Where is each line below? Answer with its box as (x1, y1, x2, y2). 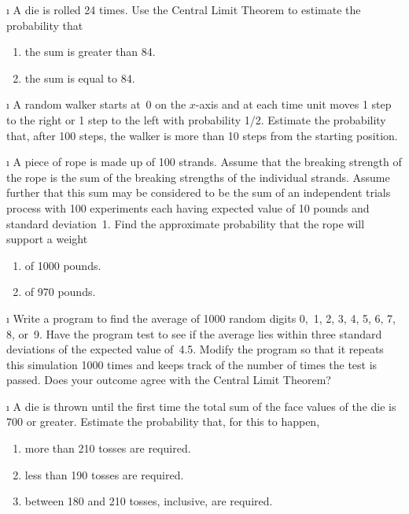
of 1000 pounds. (24, 257, 101, 273)
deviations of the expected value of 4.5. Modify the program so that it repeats (6, 341, 384, 357)
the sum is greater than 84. (24, 43, 156, 60)
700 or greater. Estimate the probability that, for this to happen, (6, 413, 320, 430)
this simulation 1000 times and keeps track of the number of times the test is (6, 356, 378, 372)
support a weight (6, 231, 88, 247)
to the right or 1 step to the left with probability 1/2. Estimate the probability (6, 111, 386, 128)
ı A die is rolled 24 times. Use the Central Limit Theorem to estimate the (6, 2, 361, 17)
